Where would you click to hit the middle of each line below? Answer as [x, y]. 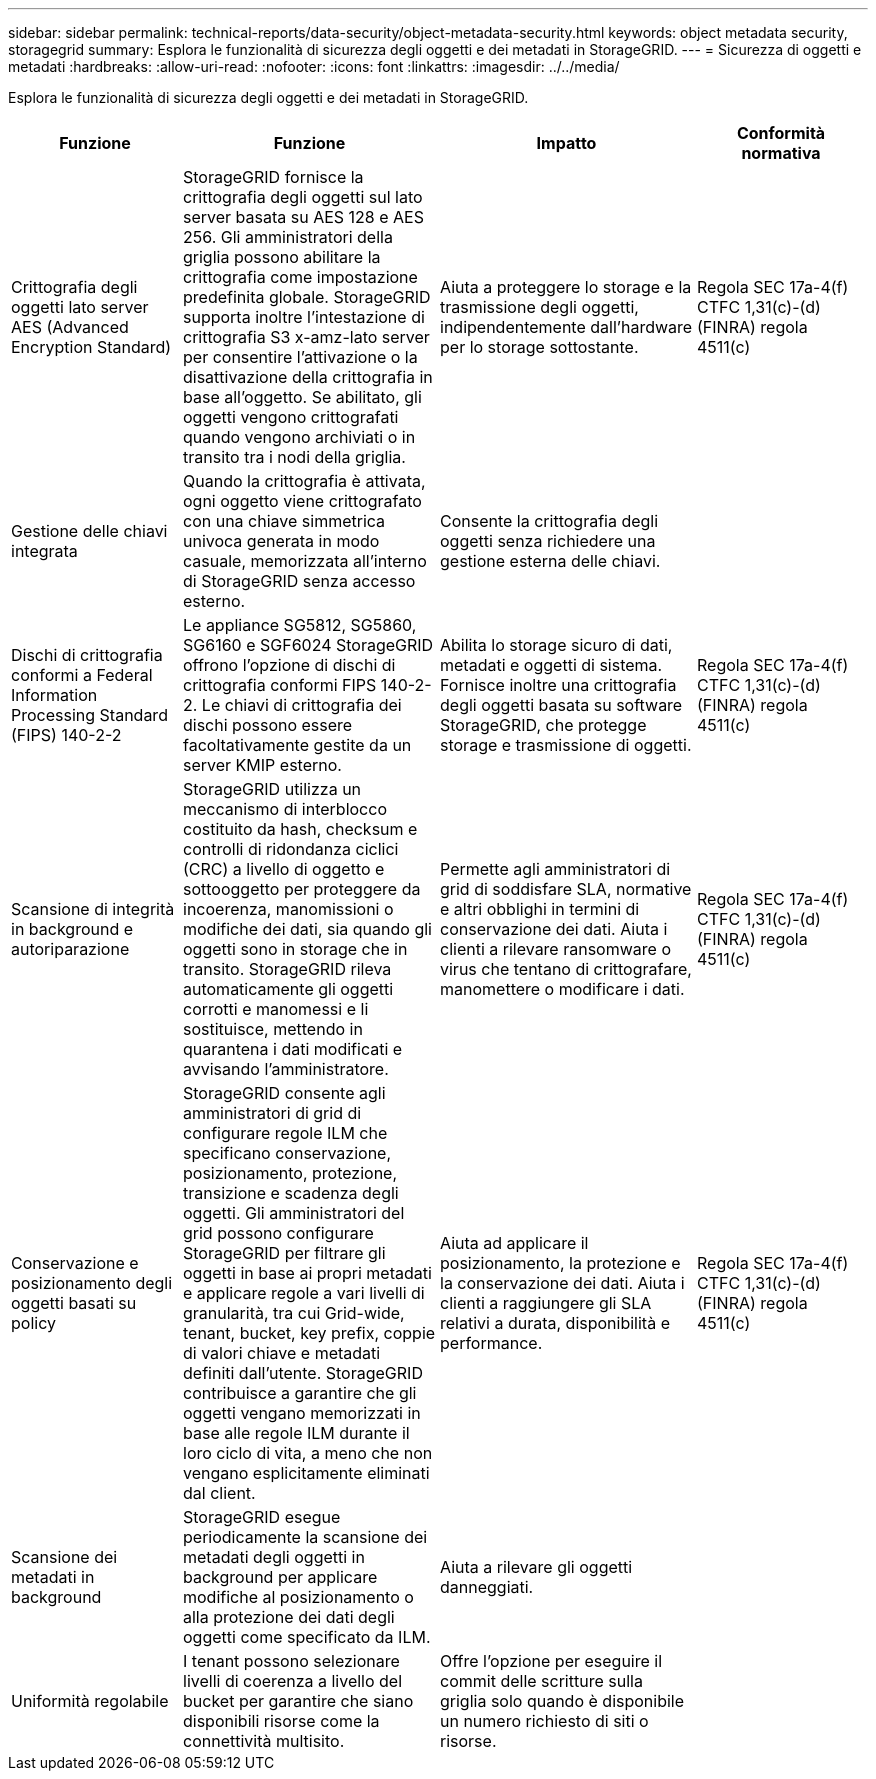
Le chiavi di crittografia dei [301, 705]
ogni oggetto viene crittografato [302, 501]
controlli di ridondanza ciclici [291, 849]
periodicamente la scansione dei [305, 1537]
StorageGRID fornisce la [273, 177]
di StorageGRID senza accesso [299, 581]
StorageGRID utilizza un [272, 789]
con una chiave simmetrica [284, 521]
